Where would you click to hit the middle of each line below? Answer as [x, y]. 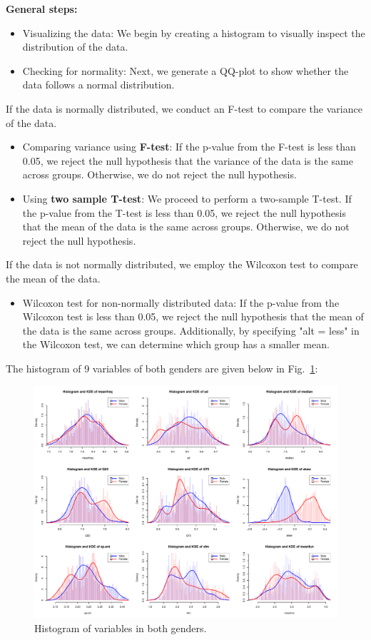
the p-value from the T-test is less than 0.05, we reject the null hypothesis [184, 212]
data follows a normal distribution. [98, 85]
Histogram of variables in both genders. [121, 628]
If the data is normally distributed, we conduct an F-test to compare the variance [184, 108]
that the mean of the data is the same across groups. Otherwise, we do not [186, 227]
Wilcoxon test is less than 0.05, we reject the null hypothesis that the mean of [193, 316]
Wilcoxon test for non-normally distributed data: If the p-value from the [181, 302]
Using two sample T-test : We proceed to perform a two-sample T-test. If [187, 198]
